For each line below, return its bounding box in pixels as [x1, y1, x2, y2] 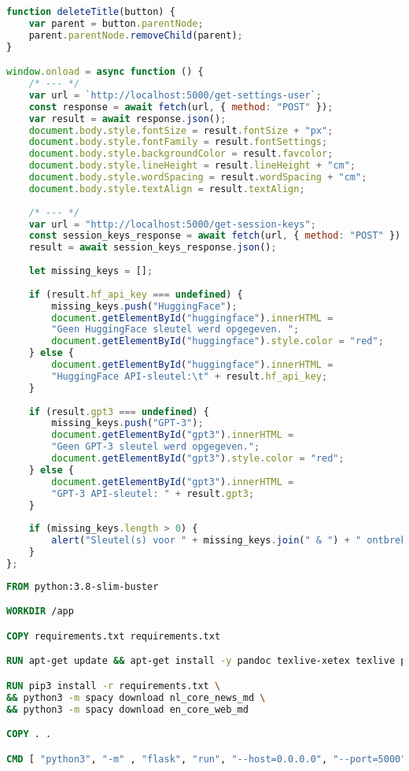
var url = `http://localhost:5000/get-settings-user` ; [28, 89, 322, 101]
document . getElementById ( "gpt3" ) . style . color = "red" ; [51, 453, 345, 465]
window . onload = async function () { [6, 66, 204, 78]
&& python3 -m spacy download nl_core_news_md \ [6, 691, 266, 703]
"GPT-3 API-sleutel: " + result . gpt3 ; [51, 487, 255, 499]
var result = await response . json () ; [28, 113, 227, 124]
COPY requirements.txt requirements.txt [6, 630, 221, 642]
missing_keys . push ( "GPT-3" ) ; [51, 417, 204, 429]
